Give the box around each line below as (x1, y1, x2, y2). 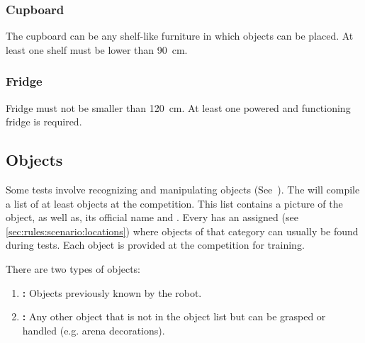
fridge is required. (6, 114, 82, 129)
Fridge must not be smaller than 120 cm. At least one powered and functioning (6, 100, 351, 115)
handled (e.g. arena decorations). (22, 322, 165, 337)
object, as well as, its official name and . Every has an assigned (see (6, 210, 298, 225)
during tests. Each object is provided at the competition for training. (6, 237, 305, 252)
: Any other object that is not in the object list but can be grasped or (22, 309, 326, 324)
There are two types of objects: (6, 261, 140, 276)
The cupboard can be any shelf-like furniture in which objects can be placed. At (6, 28, 354, 43)
